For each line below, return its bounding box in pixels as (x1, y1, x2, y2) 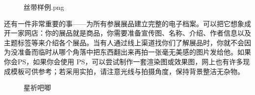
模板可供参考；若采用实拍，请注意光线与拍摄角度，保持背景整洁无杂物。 (10, 66, 244, 76)
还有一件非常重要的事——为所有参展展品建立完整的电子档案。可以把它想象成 (4, 18, 251, 28)
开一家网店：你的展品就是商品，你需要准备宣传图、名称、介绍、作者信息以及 (4, 28, 251, 38)
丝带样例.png (24, 2, 64, 12)
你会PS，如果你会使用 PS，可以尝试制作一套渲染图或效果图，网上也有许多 (4, 56, 243, 66)
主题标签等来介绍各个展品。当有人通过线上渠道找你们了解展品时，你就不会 (4, 37, 244, 47)
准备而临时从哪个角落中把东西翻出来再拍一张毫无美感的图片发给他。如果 (17, 47, 251, 57)
